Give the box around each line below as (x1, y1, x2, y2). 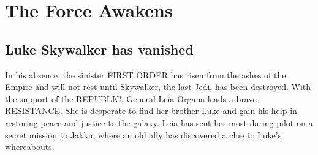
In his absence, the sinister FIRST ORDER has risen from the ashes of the (5, 68, 286, 81)
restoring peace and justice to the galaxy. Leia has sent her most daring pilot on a (5, 116, 313, 129)
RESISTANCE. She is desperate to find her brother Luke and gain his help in (5, 104, 297, 117)
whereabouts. (5, 140, 55, 153)
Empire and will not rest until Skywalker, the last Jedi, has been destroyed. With (5, 80, 311, 93)
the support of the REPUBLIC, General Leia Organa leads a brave (5, 92, 257, 105)
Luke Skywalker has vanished (5, 39, 194, 58)
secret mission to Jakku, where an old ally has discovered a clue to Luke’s (5, 128, 282, 141)
